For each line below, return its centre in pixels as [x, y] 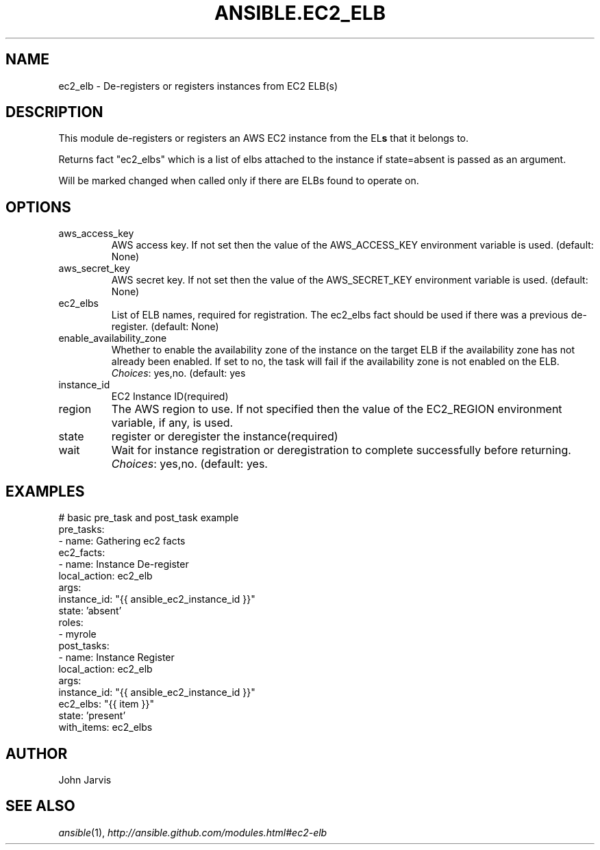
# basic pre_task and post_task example [149, 518]
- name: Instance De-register [124, 564]
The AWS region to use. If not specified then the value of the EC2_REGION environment [337, 409]
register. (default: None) [165, 327]
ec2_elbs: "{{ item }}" [107, 704]
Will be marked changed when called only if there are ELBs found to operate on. [239, 181]
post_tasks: [84, 646]
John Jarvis [85, 779]
